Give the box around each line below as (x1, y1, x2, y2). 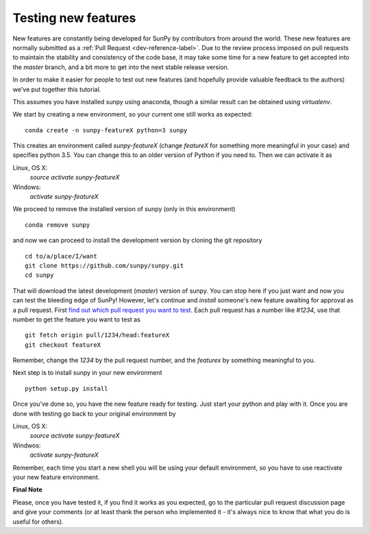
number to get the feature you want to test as (12, 315, 140, 324)
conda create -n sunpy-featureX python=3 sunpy (25, 126, 188, 134)
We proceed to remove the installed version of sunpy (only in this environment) (12, 205, 236, 213)
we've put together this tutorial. (12, 85, 101, 93)
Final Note (12, 485, 42, 494)
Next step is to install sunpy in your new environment (12, 369, 162, 377)
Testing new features (12, 10, 136, 25)
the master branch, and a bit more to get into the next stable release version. (12, 62, 230, 71)
